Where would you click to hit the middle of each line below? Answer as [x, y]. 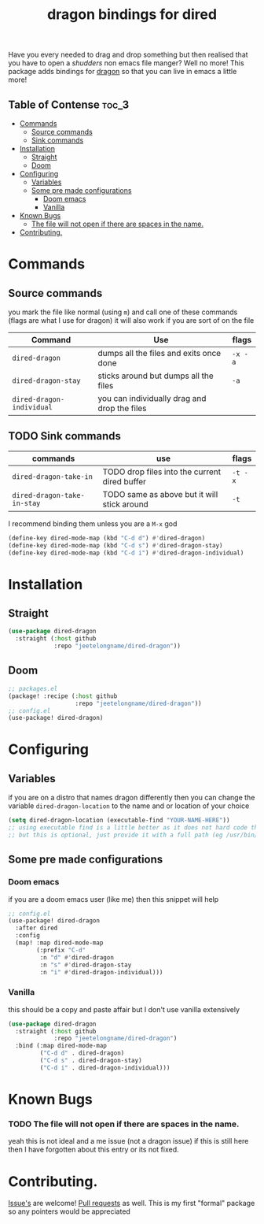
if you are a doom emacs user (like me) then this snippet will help [114, 899]
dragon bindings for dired [132, 15]
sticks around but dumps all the [156, 376]
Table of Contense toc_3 [69, 104]
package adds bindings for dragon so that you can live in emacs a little [123, 72]
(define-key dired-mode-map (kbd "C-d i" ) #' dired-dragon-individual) [126, 553]
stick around [126, 504]
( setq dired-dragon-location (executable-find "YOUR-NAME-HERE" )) [119, 821]
